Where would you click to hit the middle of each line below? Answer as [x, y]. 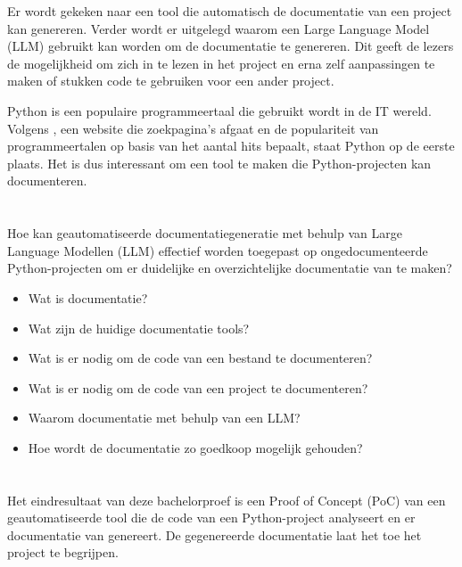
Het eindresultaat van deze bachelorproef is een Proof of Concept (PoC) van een [227, 500]
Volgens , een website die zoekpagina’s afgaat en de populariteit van [193, 128]
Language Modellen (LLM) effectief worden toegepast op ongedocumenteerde [218, 250]
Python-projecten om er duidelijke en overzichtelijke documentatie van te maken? [230, 268]
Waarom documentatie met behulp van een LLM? [164, 418]
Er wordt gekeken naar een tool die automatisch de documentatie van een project [230, 11]
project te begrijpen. [63, 552]
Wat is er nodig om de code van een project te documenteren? [198, 387]
